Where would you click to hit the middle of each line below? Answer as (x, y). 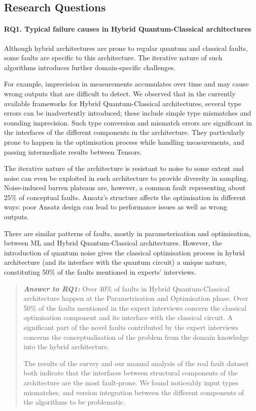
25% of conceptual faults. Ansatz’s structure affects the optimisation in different (125, 197)
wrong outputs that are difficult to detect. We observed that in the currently (120, 93)
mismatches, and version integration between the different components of (134, 392)
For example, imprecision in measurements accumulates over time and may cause (127, 84)
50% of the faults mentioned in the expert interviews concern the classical (135, 308)
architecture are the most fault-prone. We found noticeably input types (131, 382)
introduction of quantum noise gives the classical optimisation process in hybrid (125, 252)
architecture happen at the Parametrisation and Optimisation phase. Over (136, 298)
